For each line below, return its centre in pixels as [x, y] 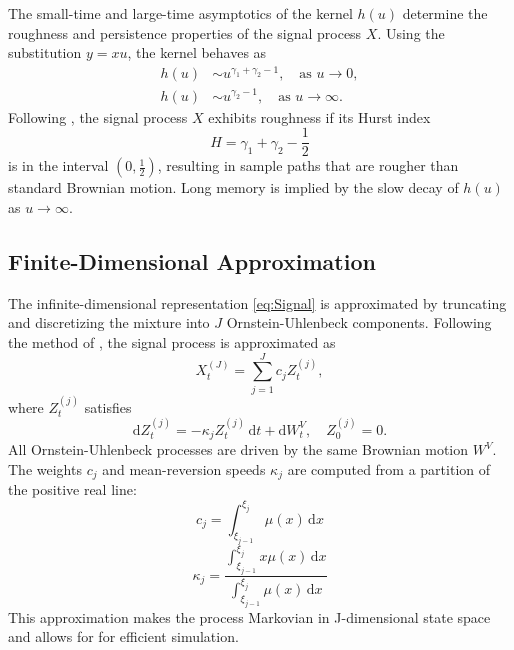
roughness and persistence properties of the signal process [185, 32]
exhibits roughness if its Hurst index [319, 116]
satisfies [108, 406]
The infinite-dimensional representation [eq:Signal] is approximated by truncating [257, 302]
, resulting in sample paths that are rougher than [308, 165]
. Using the [411, 32]
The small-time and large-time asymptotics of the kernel [180, 13]
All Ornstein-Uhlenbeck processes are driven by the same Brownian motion [238, 449]
